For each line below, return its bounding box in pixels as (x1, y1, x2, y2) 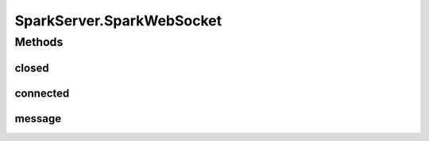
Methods (14, 35, 64, 49)
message (14, 112, 62, 125)
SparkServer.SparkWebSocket (14, 12, 222, 29)
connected (14, 86, 70, 100)
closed (14, 61, 49, 74)
